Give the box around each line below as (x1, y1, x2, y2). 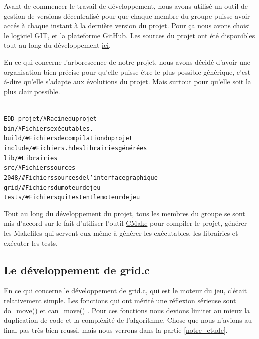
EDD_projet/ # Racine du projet (4, 115, 97, 122)
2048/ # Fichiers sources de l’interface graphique (4, 174, 158, 181)
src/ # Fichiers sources (4, 164, 76, 172)
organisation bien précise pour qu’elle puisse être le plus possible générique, (4, 66, 235, 77)
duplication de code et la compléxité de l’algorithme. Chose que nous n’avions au (4, 315, 252, 325)
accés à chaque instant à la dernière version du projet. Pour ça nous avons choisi (4, 20, 250, 31)
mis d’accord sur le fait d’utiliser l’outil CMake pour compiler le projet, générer (4, 218, 247, 228)
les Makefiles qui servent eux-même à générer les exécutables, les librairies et (4, 228, 238, 238)
